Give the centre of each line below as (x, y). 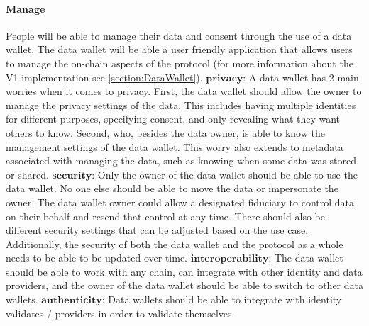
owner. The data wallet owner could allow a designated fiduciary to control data (180, 202)
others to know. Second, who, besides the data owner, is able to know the (165, 132)
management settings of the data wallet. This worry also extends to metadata (175, 146)
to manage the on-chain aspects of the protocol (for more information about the (180, 63)
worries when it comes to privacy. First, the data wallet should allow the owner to (184, 91)
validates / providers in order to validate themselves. (120, 313)
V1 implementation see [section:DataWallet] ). (104, 77)
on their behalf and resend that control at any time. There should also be (165, 216)
